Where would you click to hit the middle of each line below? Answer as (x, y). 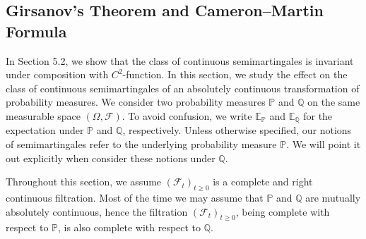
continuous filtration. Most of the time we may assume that (135, 197)
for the (318, 115)
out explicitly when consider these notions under (111, 158)
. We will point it (324, 144)
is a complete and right (263, 182)
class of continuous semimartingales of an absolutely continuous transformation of (183, 88)
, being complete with (283, 211)
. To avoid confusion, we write (187, 115)
